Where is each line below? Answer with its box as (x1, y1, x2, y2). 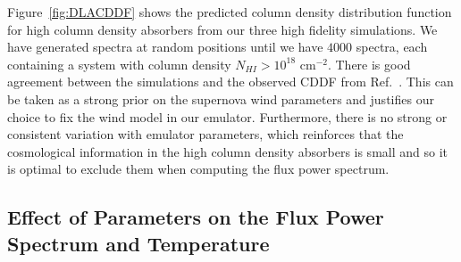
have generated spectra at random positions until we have (7, 37, 323, 56)
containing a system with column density (7, 54, 231, 73)
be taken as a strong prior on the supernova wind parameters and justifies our (7, 89, 434, 108)
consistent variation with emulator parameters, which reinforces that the (7, 125, 404, 143)
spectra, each (356, 37, 428, 56)
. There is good (327, 54, 411, 73)
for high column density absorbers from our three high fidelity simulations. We (7, 20, 438, 38)
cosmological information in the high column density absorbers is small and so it (7, 142, 448, 160)
